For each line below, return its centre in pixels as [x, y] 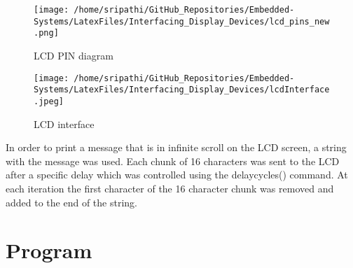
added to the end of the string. [71, 202]
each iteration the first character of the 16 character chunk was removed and [170, 188]
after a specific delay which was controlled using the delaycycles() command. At [177, 175]
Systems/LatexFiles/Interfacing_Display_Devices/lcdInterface [182, 90]
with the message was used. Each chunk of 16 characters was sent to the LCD [173, 161]
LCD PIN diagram [74, 55]
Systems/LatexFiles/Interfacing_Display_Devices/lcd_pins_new [182, 21]
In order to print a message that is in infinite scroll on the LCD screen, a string [176, 147]
